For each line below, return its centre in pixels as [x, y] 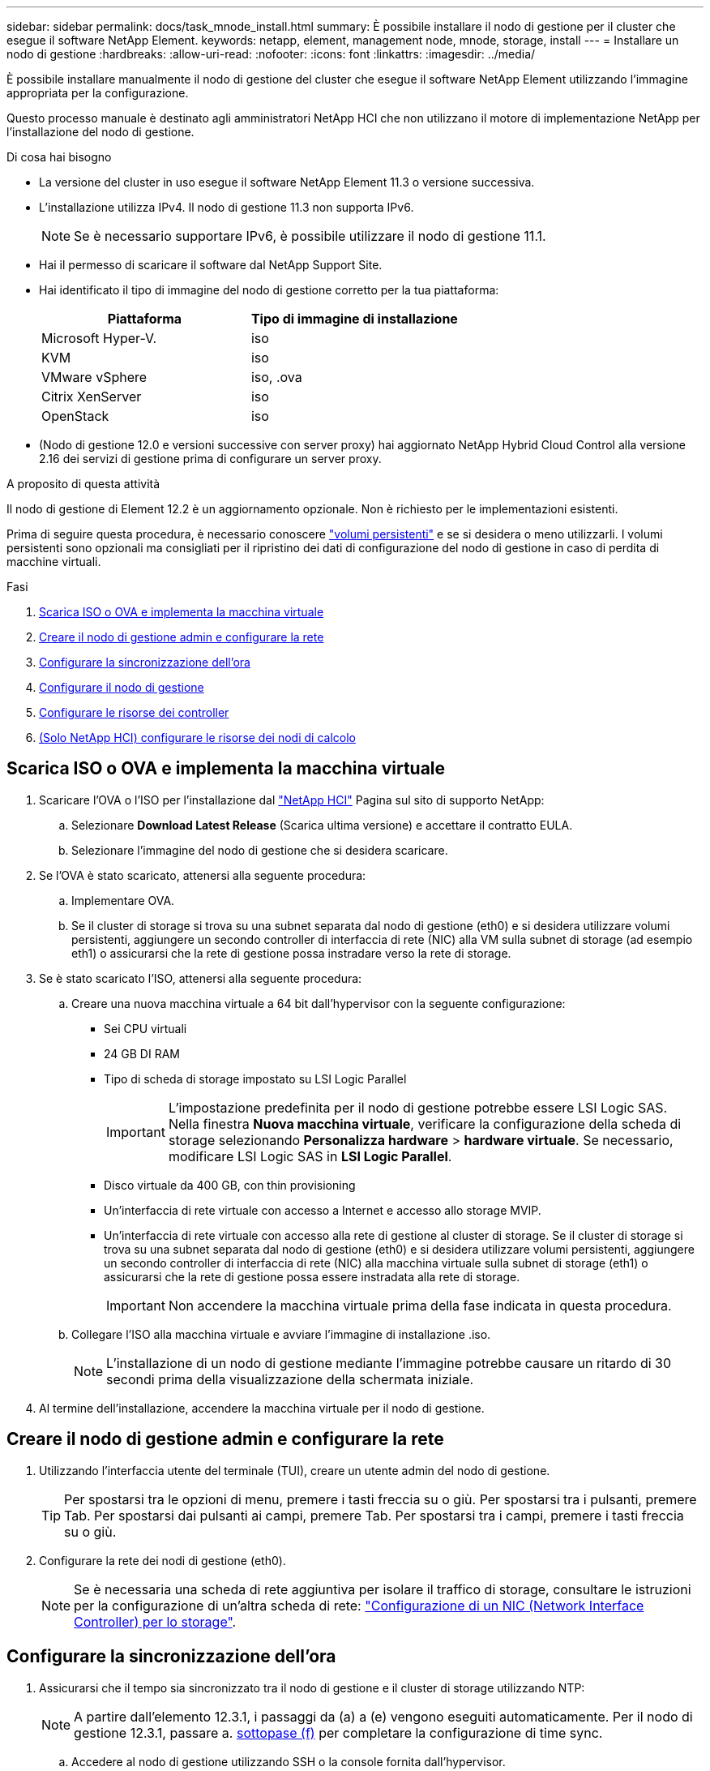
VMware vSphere [94, 377]
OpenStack [75, 416]
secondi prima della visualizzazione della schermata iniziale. [290, 1379]
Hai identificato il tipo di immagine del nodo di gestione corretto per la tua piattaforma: [269, 290]
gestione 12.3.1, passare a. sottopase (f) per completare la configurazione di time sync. [338, 1732]
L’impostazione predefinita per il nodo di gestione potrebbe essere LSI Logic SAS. [418, 1107]
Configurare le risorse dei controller [134, 712]
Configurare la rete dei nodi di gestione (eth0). [163, 1560]
